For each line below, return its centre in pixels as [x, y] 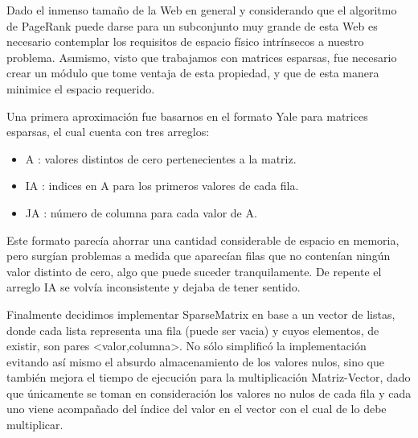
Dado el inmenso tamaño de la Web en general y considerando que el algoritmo [202, 10]
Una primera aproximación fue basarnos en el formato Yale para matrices [187, 116]
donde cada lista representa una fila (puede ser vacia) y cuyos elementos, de [193, 330]
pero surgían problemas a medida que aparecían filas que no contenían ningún [199, 256]
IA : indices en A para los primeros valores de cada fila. [162, 186]
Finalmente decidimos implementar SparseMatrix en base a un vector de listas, [201, 314]
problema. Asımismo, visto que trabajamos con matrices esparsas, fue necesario [202, 57]
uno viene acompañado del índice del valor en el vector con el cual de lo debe [197, 409]
